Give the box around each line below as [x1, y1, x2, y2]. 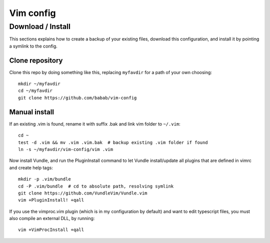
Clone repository [9, 56, 63, 64]
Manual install [9, 107, 54, 116]
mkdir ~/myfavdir [18, 81, 60, 87]
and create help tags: [9, 164, 53, 170]
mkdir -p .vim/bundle [18, 176, 71, 182]
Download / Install [9, 22, 71, 31]
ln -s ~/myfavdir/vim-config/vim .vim [18, 146, 113, 152]
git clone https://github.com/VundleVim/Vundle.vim [18, 190, 147, 196]
